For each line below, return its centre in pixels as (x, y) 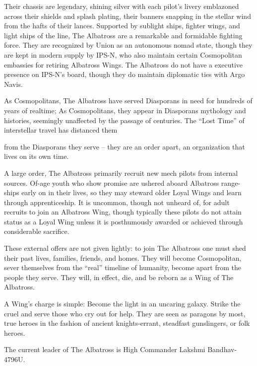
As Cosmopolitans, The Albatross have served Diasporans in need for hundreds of (128, 101)
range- (231, 183)
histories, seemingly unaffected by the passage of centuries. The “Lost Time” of (124, 120)
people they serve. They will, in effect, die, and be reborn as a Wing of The (119, 277)
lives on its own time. (36, 156)
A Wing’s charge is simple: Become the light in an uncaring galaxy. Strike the (122, 304)
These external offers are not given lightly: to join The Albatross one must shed (125, 248)
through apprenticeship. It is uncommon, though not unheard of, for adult (117, 202)
